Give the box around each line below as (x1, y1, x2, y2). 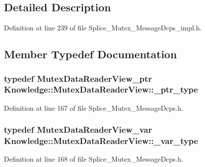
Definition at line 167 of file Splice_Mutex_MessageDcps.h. (4, 102, 183, 113)
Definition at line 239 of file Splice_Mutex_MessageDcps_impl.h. (4, 23, 202, 33)
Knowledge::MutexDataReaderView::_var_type (4, 135, 198, 147)
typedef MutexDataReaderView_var (4, 123, 152, 136)
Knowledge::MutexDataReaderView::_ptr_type (4, 83, 198, 95)
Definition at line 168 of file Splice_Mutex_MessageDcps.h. (4, 154, 183, 164)
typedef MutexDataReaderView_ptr (4, 72, 152, 84)
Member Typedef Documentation (4, 47, 177, 62)
